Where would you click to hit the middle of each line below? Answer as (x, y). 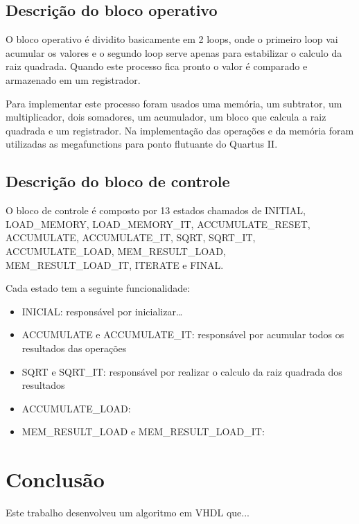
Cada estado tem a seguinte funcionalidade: (98, 288)
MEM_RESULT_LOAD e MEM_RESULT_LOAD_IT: (143, 431)
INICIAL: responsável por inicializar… (102, 311)
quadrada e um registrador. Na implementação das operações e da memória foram (180, 130)
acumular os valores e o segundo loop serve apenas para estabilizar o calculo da (174, 52)
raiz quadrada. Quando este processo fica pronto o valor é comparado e (157, 66)
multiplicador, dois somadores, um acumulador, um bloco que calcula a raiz (166, 117)
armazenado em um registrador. (73, 79)
